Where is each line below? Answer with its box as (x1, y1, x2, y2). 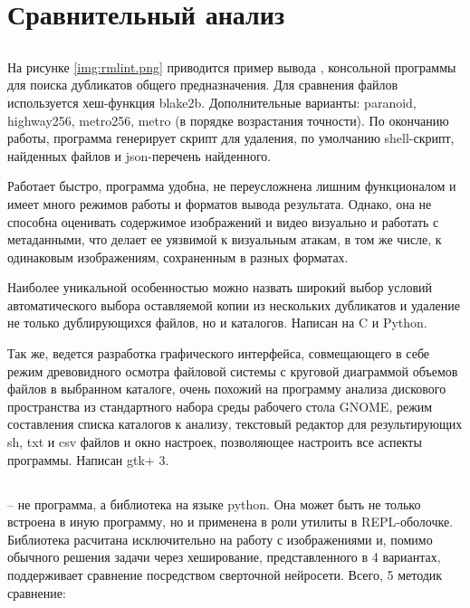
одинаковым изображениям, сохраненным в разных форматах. (7, 247, 349, 266)
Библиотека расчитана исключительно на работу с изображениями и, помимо (7, 529, 433, 548)
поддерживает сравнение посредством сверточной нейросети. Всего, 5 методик (7, 565, 443, 584)
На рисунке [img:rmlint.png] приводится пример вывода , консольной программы (7, 57, 456, 76)
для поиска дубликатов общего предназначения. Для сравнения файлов (7, 75, 398, 94)
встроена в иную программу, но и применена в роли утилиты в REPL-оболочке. (7, 512, 454, 531)
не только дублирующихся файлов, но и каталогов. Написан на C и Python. (7, 313, 427, 332)
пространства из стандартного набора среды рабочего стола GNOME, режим (7, 396, 433, 415)
